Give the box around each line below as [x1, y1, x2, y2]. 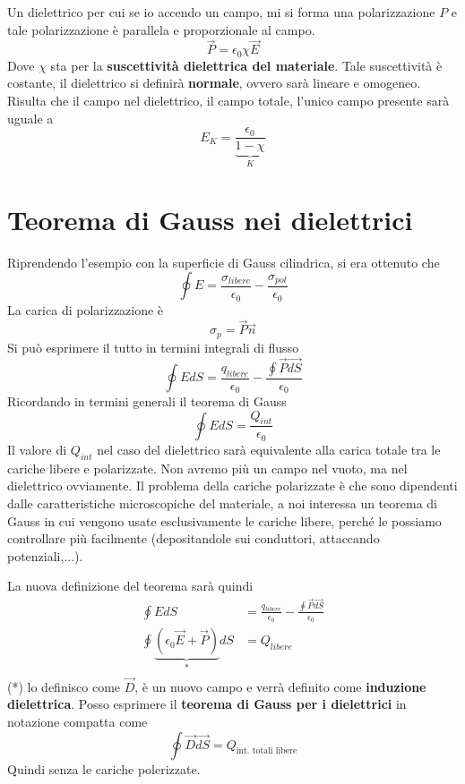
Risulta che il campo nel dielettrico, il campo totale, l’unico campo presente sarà [7, 91, 450, 110]
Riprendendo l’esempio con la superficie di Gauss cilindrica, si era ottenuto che [7, 252, 440, 271]
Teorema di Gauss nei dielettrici [7, 200, 413, 237]
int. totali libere [236, 746, 297, 756]
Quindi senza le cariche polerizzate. [7, 759, 201, 778]
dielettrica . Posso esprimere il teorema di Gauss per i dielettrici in [7, 695, 407, 713]
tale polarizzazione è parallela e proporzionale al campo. [7, 20, 315, 38]
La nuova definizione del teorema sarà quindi [7, 576, 254, 595]
